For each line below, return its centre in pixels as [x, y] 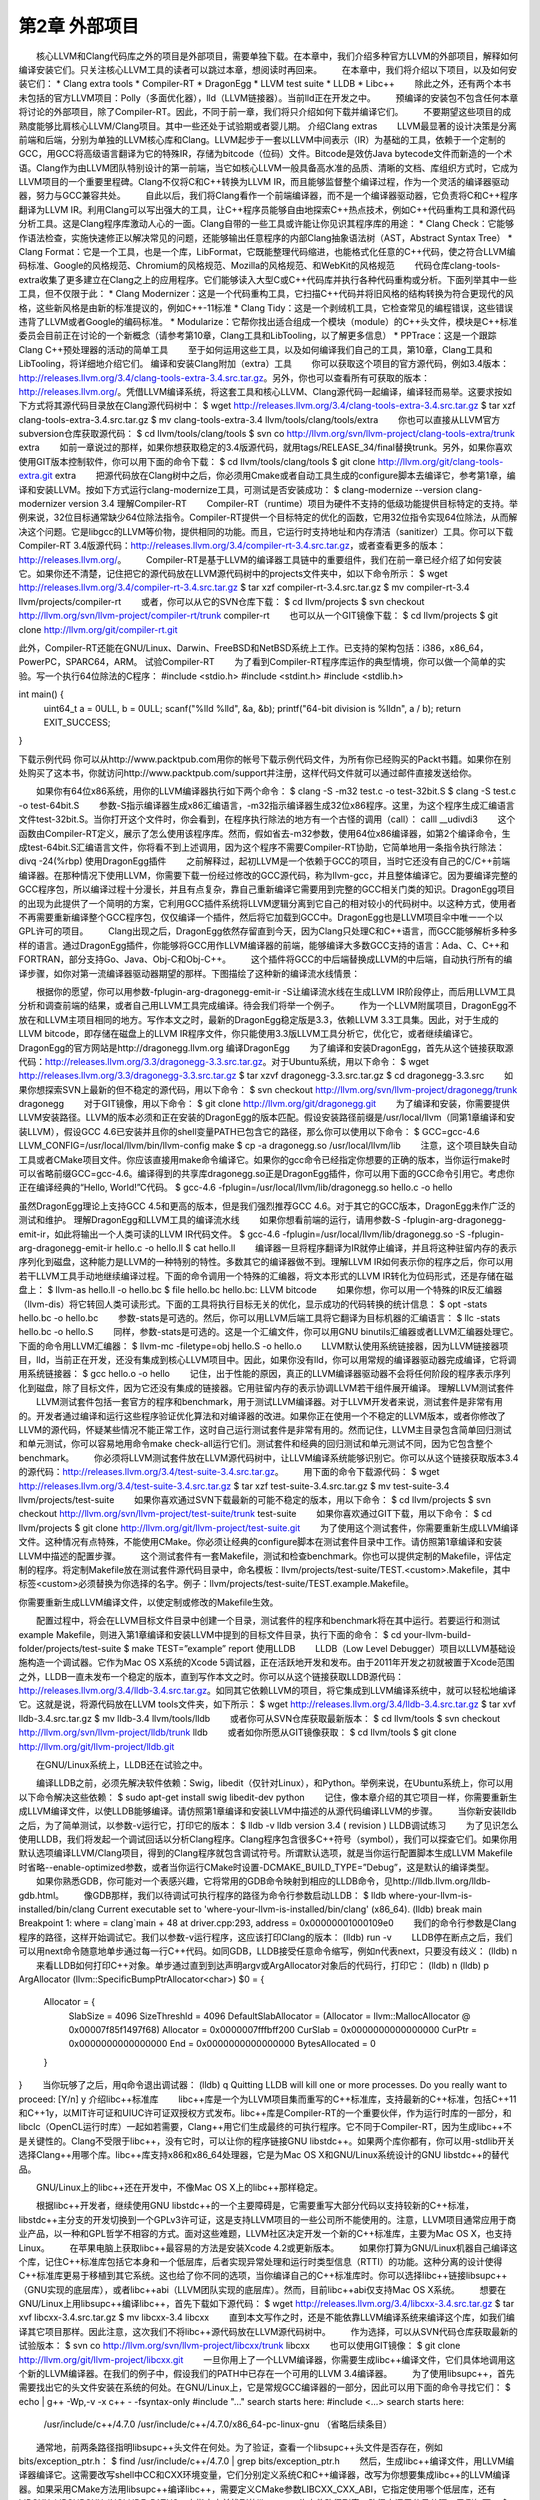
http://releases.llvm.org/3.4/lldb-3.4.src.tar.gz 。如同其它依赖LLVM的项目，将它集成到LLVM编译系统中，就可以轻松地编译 [267, 1691]
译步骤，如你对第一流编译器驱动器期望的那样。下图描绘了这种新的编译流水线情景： [189, 973]
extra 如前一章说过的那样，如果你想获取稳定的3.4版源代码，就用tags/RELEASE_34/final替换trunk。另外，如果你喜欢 [265, 447]
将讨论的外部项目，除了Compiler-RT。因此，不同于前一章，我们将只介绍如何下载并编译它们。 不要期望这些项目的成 [265, 112]
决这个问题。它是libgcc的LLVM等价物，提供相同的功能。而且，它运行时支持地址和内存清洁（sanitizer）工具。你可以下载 [266, 531]
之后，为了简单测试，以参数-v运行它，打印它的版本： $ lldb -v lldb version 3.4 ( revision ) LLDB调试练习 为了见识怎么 [268, 1825]
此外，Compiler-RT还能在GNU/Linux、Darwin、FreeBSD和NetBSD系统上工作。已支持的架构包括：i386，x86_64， [253, 647]
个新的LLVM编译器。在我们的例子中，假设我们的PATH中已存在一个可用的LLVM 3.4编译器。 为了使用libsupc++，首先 [266, 2374]
